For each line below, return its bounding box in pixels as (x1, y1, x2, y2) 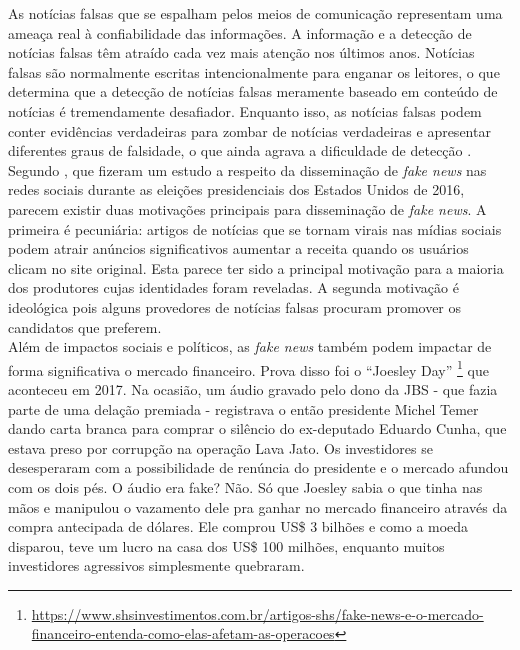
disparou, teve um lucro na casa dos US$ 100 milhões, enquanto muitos (8, 535, 445, 556)
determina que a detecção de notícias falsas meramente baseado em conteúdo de (8, 81, 498, 102)
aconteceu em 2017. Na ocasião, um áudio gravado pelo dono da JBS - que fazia (8, 378, 498, 399)
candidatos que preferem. (8, 316, 162, 337)
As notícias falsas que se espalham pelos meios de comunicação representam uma (8, 3, 503, 23)
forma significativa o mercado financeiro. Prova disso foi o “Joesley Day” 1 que (8, 356, 489, 380)
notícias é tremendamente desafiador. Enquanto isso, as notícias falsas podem (8, 100, 482, 121)
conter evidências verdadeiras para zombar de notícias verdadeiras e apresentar (8, 120, 491, 141)
